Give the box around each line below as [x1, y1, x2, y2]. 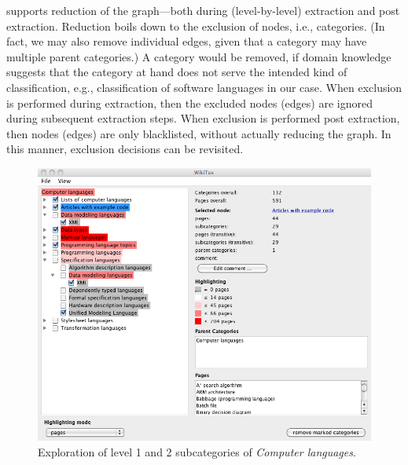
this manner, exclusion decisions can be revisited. [6, 141, 244, 157]
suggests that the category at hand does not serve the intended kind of [6, 64, 347, 80]
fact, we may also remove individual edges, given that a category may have [6, 33, 367, 49]
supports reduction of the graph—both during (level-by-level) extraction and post [6, 2, 400, 18]
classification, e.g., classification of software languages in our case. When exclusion [6, 79, 402, 95]
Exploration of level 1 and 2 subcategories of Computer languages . [38, 444, 356, 460]
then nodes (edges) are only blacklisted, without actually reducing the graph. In [6, 125, 391, 141]
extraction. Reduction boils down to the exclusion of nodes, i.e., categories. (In [6, 17, 385, 34]
